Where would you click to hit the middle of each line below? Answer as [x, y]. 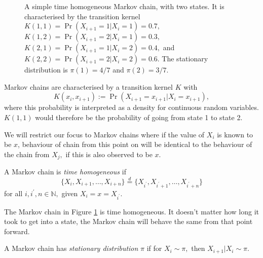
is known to [235, 134]
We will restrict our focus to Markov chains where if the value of [104, 134]
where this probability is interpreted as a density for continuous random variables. [131, 107]
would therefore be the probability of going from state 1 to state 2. [139, 117]
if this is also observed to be [109, 154]
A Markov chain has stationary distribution [71, 248]
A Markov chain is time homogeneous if [65, 172]
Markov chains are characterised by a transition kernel [88, 86]
